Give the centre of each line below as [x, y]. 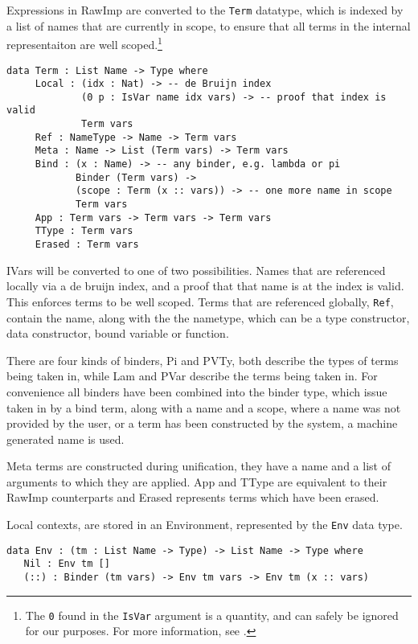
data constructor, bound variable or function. [118, 333]
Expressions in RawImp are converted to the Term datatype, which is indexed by [205, 10]
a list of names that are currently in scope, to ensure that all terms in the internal [209, 25]
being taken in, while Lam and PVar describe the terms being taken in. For [192, 376]
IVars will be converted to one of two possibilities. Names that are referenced [196, 270]
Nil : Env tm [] [67, 564]
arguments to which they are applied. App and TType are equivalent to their [197, 481]
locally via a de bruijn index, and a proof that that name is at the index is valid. [205, 286]
